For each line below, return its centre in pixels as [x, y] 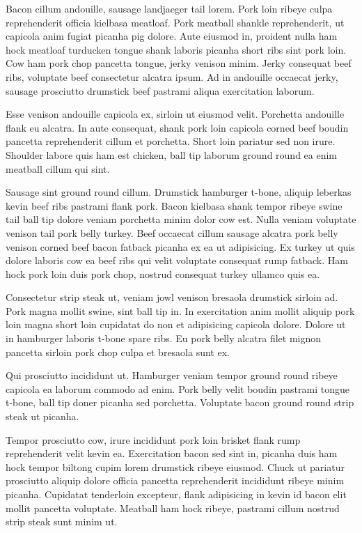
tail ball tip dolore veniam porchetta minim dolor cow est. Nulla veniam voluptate [181, 219]
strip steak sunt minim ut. [62, 522]
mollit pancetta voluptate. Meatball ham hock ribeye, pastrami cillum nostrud [173, 508]
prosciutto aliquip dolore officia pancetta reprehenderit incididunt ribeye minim [175, 480]
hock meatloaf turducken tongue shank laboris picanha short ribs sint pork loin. [176, 49]
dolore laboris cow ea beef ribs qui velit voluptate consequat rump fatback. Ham [177, 260]
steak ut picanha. [42, 416]
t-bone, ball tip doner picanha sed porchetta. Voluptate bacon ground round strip [180, 402]
